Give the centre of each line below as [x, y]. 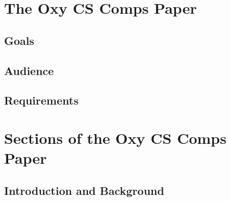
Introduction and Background [84, 190]
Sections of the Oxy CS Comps [115, 137]
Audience [29, 70]
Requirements [41, 100]
